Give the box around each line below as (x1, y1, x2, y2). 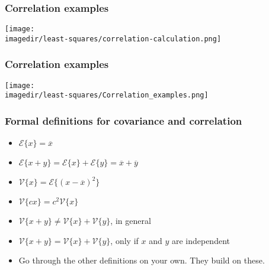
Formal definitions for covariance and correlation (5, 113, 242, 128)
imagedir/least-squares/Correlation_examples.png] (5, 91, 209, 100)
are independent (171, 234, 230, 246)
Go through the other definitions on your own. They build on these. (18, 254, 265, 266)
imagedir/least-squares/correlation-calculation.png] (5, 34, 222, 43)
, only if (110, 234, 139, 246)
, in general (110, 214, 151, 227)
